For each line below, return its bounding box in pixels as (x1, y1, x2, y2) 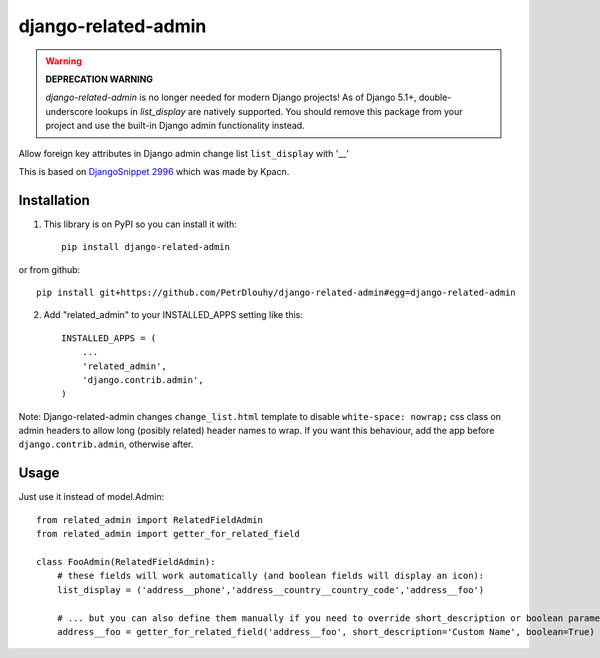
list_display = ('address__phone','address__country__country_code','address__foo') (56, 584, 485, 595)
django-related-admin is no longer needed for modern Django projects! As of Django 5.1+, (45, 91, 417, 104)
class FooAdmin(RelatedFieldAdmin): (36, 556, 216, 567)
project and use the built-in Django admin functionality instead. (45, 120, 305, 132)
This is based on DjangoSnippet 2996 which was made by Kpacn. (18, 165, 290, 177)
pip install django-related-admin (61, 241, 230, 253)
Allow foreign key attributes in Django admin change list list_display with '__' (18, 147, 350, 159)
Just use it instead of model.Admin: (18, 491, 165, 503)
